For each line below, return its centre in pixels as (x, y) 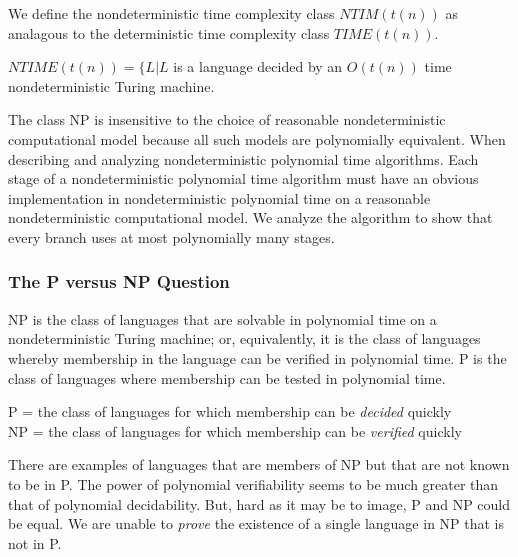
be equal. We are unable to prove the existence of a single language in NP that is (256, 523)
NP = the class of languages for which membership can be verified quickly (235, 430)
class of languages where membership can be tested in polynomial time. (227, 377)
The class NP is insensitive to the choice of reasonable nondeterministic (227, 119)
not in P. (35, 542)
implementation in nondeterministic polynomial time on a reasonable (219, 197)
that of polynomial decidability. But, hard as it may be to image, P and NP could (259, 503)
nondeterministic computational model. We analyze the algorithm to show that (250, 217)
